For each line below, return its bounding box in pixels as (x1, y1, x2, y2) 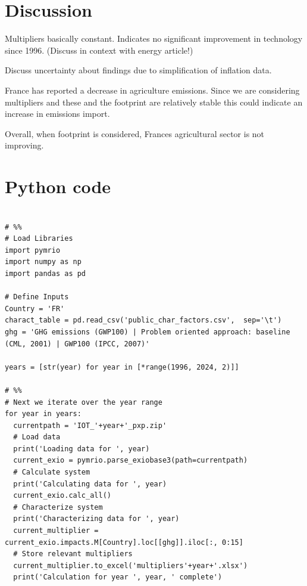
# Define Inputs (5, 293, 69, 302)
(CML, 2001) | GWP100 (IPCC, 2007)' (5, 339, 150, 348)
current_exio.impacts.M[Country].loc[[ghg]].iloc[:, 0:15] (5, 538, 243, 547)
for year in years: (5, 410, 82, 418)
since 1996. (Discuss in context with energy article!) (5, 44, 193, 56)
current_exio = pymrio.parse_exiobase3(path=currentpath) (13, 456, 248, 465)
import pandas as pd (5, 269, 86, 278)
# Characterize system (13, 503, 103, 511)
